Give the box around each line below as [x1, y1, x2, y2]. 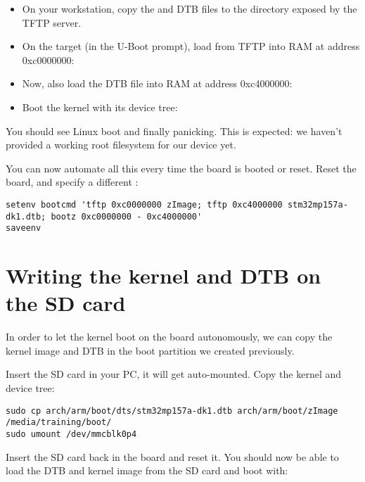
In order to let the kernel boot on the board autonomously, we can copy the [6, 329, 333, 344]
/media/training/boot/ [6, 417, 112, 428]
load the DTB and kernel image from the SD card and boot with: [6, 463, 288, 478]
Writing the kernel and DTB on [6, 261, 321, 290]
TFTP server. [22, 15, 82, 30]
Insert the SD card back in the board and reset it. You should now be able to [6, 449, 339, 464]
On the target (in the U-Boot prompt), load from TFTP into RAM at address [22, 39, 360, 53]
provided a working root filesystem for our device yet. [6, 137, 236, 152]
